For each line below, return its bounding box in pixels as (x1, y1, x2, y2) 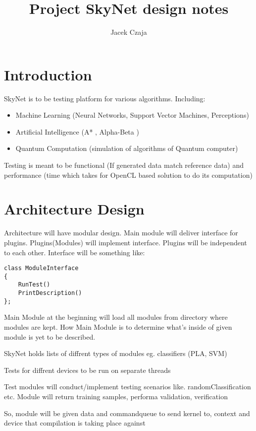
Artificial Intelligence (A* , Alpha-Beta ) (15, 126, 139, 137)
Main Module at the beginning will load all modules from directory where (4, 312, 228, 322)
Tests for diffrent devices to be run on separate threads (4, 364, 171, 375)
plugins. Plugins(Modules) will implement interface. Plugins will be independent (4, 237, 247, 247)
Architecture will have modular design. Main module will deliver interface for (4, 227, 238, 238)
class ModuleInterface (4, 265, 79, 272)
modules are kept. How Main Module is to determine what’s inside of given (4, 322, 232, 332)
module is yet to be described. (4, 331, 96, 342)
